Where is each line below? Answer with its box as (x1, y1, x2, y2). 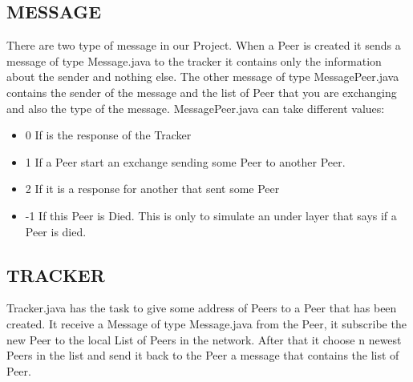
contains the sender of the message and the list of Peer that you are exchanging (6, 83, 397, 100)
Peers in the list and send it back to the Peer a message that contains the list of (6, 347, 399, 364)
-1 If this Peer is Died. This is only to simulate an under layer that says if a (25, 207, 397, 223)
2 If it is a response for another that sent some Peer (25, 180, 280, 197)
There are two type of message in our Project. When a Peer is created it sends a (6, 37, 401, 54)
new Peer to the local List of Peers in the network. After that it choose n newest (6, 331, 402, 348)
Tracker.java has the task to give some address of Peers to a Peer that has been (6, 300, 397, 316)
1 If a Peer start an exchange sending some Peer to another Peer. (25, 153, 346, 170)
